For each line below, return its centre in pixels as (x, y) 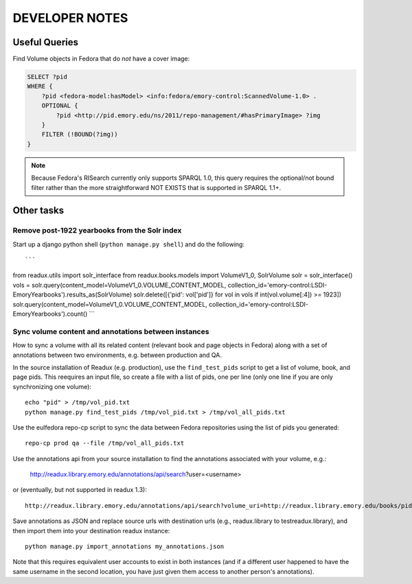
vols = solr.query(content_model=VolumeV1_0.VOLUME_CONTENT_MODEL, (119, 285)
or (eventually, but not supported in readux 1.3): (80, 490)
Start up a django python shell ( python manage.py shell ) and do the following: (129, 244)
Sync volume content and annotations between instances (111, 331)
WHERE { (40, 86)
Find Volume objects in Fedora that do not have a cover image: (101, 59)
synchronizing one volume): (52, 386)
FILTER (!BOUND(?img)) (80, 135)
